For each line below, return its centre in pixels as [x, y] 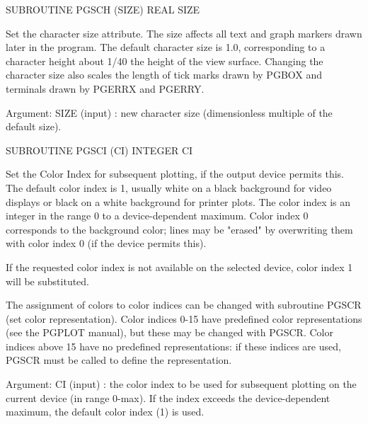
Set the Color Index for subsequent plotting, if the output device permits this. [175, 174]
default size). [34, 126]
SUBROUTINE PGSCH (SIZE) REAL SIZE [103, 9]
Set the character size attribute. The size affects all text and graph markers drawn [184, 33]
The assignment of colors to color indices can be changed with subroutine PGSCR [184, 305]
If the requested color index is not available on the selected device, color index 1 [179, 267]
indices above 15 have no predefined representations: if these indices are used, [173, 346]
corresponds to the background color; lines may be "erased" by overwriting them [179, 229]
